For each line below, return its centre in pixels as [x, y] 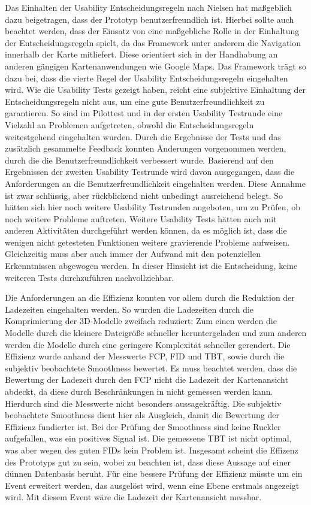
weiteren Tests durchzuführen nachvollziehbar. [90, 277]
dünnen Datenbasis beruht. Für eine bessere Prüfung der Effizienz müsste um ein [154, 474]
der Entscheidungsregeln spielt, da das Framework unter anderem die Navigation [153, 42]
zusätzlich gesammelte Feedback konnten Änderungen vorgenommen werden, [146, 148]
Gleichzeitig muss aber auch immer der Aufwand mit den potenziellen [133, 254]
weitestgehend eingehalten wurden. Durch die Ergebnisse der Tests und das [143, 136]
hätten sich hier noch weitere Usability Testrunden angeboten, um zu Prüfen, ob [153, 207]
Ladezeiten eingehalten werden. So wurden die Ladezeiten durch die [129, 309]
